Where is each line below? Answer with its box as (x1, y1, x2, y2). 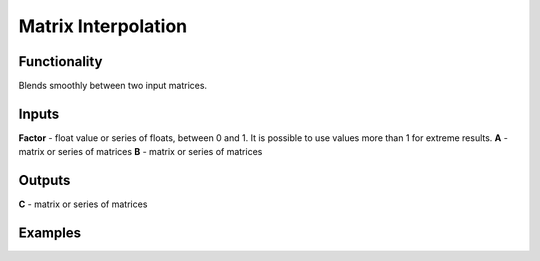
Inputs (18, 105, 60, 122)
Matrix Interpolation (18, 15, 188, 37)
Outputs (18, 172, 71, 189)
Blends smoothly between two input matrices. (18, 80, 208, 92)
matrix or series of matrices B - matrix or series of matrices (18, 146, 263, 158)
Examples (18, 225, 82, 242)
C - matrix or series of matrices (18, 198, 148, 210)
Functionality (18, 53, 103, 70)
